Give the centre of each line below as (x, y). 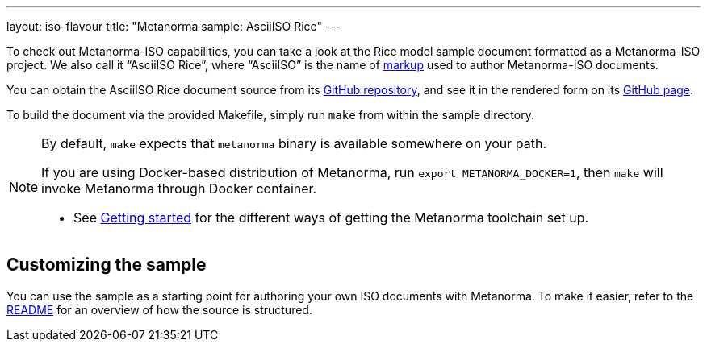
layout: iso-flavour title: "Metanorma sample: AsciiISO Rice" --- (174, 26)
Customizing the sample (107, 265)
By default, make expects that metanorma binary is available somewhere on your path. (294, 143)
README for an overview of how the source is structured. (159, 309)
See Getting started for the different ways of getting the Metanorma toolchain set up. (331, 217)
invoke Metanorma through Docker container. (179, 188)
